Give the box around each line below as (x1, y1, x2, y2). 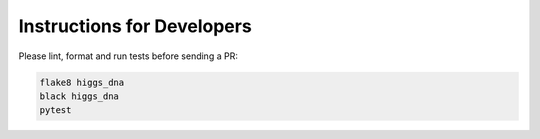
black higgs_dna (39, 90, 120, 102)
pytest (39, 105, 72, 116)
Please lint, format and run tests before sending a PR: (18, 50, 239, 62)
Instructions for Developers (18, 15, 252, 37)
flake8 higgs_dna (39, 76, 125, 88)
